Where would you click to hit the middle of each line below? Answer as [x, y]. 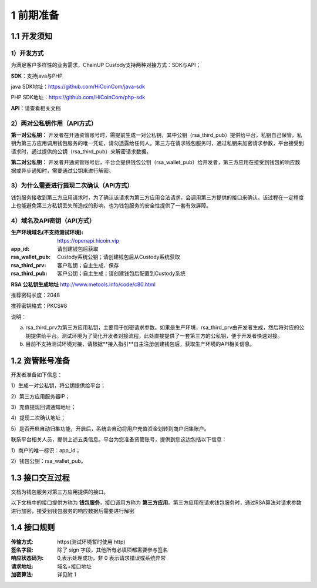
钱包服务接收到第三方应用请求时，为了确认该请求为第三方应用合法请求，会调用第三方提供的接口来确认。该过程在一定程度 [157, 197]
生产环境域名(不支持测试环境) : [47, 233]
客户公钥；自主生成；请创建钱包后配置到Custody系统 [122, 274]
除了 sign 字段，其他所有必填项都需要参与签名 [113, 550]
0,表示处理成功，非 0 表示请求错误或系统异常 [112, 558]
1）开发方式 [27, 53]
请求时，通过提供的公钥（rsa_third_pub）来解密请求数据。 [81, 151]
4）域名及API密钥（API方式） [53, 220]
